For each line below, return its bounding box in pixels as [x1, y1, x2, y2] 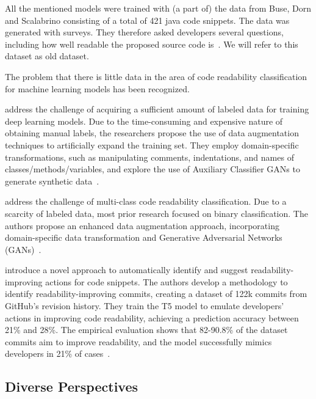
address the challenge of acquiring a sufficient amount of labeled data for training [5, 103, 309, 115]
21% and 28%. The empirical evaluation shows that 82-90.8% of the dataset [5, 323, 288, 336]
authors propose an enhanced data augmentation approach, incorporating [5, 219, 279, 232]
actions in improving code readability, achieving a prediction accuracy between [5, 311, 299, 324]
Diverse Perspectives [5, 377, 138, 396]
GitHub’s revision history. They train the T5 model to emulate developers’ [5, 299, 284, 312]
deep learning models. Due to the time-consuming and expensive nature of [5, 114, 283, 127]
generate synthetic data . [5, 174, 99, 187]
